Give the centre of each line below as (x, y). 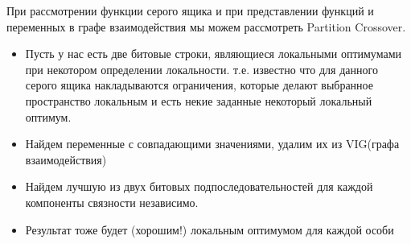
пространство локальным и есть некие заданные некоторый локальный (199, 100)
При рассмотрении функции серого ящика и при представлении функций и (190, 10)
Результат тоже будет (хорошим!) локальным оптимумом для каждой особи (210, 229)
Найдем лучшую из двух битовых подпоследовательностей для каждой (199, 186)
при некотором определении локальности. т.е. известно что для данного (201, 69)
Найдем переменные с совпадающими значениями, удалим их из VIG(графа (212, 144)
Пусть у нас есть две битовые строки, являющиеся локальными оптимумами (213, 54)
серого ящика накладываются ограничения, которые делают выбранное (199, 85)
